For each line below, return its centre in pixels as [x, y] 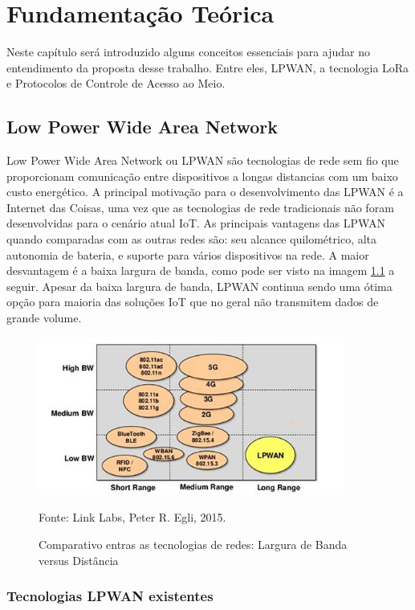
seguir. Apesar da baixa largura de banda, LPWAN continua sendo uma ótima [199, 286]
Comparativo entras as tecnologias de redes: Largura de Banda [193, 544]
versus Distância [79, 560]
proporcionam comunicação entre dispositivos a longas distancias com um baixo [202, 176]
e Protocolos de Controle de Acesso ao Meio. [116, 83]
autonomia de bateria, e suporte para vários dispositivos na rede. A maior [188, 254]
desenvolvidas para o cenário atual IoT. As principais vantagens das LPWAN [196, 223]
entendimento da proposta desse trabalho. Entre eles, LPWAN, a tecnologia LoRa [208, 67]
